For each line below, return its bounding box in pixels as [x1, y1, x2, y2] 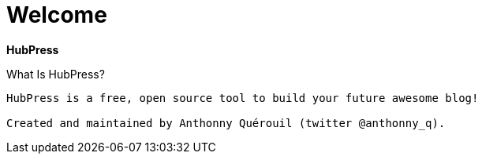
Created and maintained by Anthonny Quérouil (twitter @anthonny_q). [6, 116, 446, 129]
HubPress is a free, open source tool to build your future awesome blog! [6, 91, 479, 104]
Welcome [6, 2, 107, 28]
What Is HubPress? [6, 67, 105, 81]
